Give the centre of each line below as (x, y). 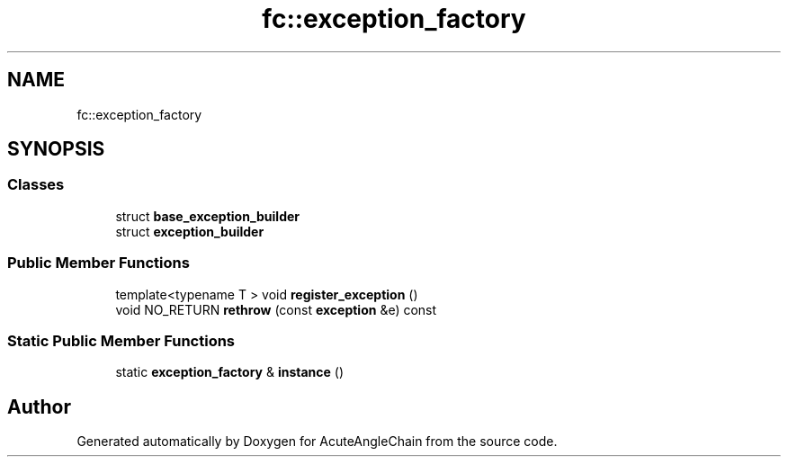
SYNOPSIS (56, 149)
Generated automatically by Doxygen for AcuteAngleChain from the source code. (317, 442)
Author (39, 406)
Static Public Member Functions (121, 340)
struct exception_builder (190, 231)
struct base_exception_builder (208, 216)
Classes (36, 185)
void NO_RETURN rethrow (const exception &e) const (276, 309)
